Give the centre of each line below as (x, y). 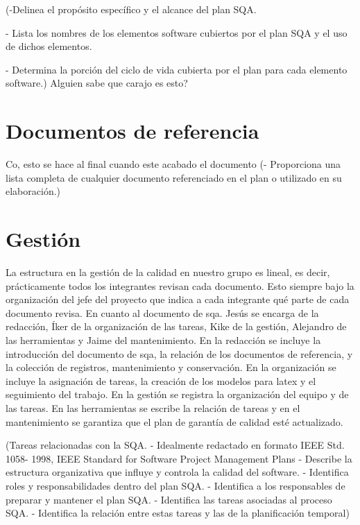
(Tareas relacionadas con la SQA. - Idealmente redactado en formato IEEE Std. (175, 445)
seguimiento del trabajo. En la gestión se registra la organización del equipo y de (177, 394)
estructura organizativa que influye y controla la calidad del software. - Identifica (177, 472)
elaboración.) (33, 191)
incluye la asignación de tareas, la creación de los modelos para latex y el (161, 380)
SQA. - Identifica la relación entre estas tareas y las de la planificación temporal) (178, 513)
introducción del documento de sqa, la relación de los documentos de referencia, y (179, 353)
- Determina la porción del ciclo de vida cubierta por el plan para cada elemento (177, 69)
